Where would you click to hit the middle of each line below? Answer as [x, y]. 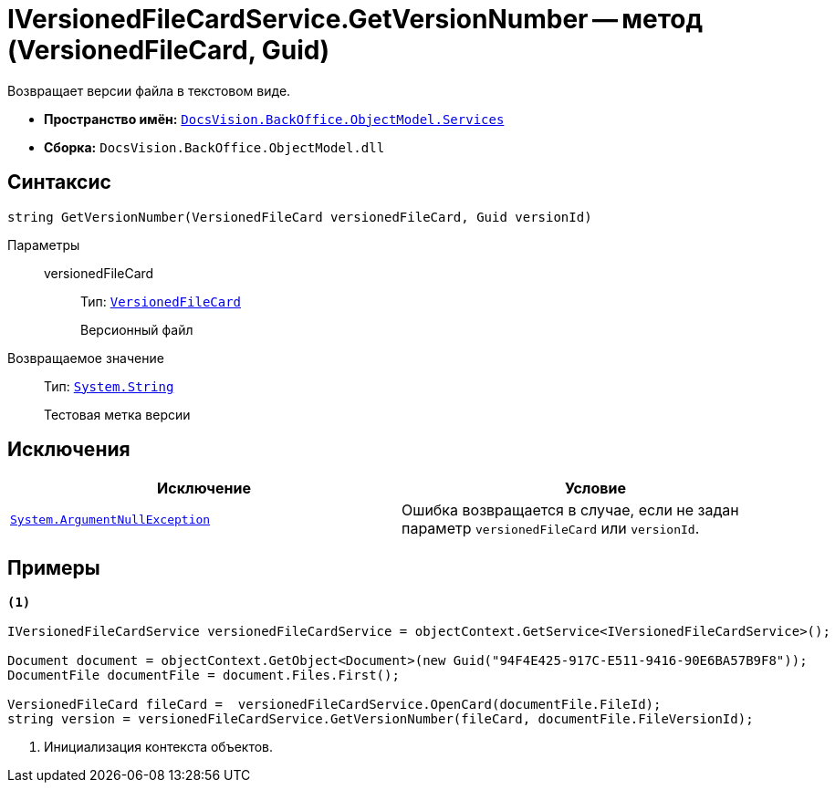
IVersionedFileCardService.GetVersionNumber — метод [355, 19]
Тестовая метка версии [117, 414]
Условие [595, 489]
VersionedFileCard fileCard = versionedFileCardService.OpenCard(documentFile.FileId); [334, 705]
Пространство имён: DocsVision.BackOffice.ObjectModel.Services [274, 119]
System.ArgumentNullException [110, 519]
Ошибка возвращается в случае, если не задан [570, 510]
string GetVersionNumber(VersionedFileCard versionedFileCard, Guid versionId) [300, 217]
